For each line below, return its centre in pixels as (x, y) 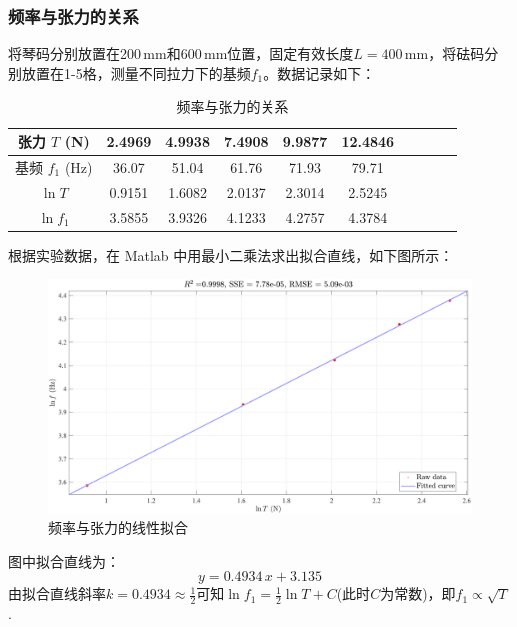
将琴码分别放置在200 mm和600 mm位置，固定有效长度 (181, 53)
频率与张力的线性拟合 (118, 527)
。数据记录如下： (319, 72)
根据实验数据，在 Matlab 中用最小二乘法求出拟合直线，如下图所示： (231, 254)
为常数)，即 (418, 593)
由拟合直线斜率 (57, 593)
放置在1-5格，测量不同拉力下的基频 (136, 72)
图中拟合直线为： (64, 560)
